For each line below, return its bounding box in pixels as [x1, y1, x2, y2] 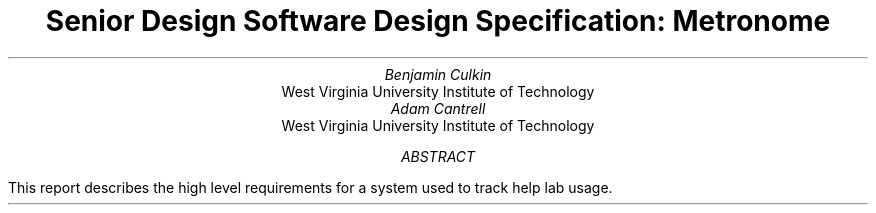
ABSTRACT [400, 147, 476, 165]
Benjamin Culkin [384, 65, 492, 83]
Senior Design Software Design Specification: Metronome [45, 4, 831, 38]
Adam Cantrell [390, 99, 486, 117]
